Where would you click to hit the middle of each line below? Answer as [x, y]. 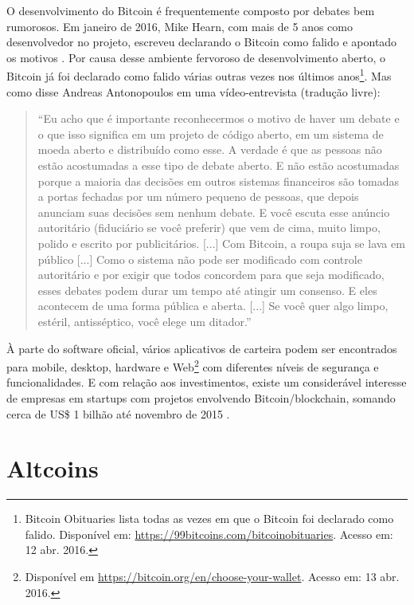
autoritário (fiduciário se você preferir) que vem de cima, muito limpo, [209, 228]
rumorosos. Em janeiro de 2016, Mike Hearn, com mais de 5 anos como [180, 26]
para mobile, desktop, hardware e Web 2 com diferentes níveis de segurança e [193, 365]
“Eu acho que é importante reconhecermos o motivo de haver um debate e [219, 118]
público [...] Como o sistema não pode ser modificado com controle [200, 259]
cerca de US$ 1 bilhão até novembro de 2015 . [118, 413]
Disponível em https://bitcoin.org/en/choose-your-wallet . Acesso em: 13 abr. [212, 577]
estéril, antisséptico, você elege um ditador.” [145, 321]
